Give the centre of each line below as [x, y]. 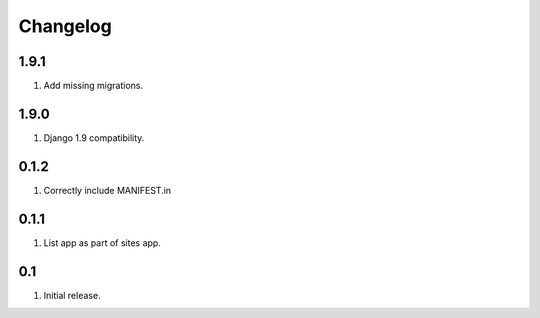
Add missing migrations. [93, 86]
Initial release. [72, 295]
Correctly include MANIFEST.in [107, 190]
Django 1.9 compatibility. [94, 137]
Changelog [65, 26]
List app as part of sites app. [102, 242]
